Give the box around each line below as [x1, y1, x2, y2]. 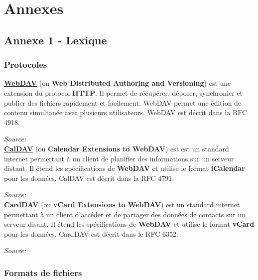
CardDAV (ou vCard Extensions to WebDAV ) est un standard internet [4, 199, 240, 209]
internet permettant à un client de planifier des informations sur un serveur [4, 153, 234, 163]
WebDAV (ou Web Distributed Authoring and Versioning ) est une [4, 78, 231, 88]
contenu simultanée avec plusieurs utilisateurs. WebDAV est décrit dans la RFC [4, 107, 248, 118]
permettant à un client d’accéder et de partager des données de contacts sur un [4, 209, 246, 219]
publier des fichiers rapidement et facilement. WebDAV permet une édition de [4, 97, 242, 108]
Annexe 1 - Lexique [4, 32, 107, 47]
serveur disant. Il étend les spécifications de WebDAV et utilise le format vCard [4, 219, 255, 229]
